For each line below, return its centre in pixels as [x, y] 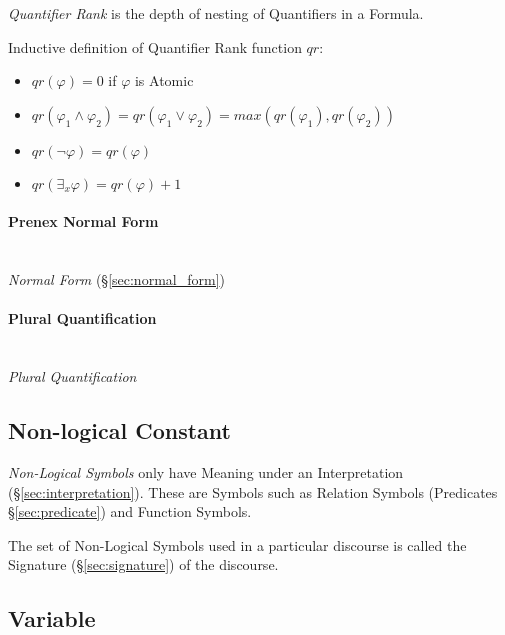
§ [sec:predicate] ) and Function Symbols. [130, 511]
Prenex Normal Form [83, 221]
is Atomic [164, 80]
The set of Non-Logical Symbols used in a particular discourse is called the [237, 544]
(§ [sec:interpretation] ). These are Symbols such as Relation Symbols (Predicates [253, 491]
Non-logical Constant [119, 430]
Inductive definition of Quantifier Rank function [155, 46]
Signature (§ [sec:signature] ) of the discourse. [143, 564]
